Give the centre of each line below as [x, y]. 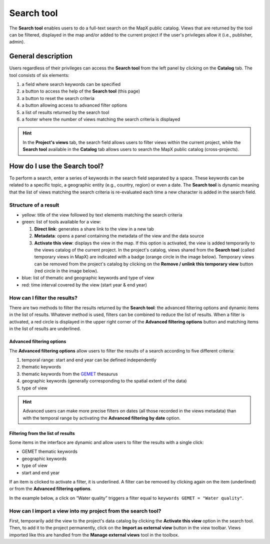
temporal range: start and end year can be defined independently [89, 359]
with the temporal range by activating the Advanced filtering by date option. [102, 418]
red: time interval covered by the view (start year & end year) [84, 284]
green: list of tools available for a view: [61, 222]
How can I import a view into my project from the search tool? [85, 511]
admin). [17, 42]
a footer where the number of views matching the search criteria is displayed [101, 119]
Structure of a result [34, 205]
